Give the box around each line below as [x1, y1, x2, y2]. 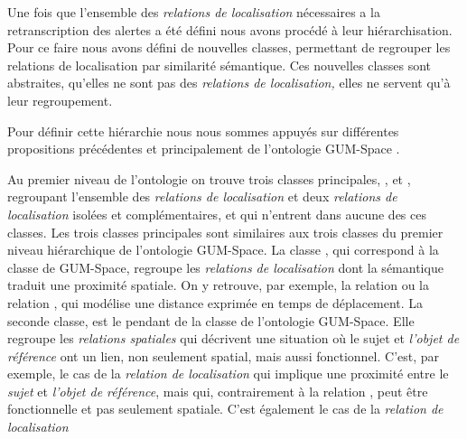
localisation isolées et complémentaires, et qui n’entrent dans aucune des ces [7, 204, 426, 223]
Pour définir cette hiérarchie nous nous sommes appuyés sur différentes [7, 121, 399, 140]
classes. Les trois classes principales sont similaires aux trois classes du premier [7, 222, 444, 241]
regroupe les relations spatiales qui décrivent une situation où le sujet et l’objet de [7, 329, 460, 348]
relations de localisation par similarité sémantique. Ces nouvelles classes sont [7, 55, 432, 74]
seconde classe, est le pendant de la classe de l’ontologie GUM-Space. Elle [7, 311, 415, 330]
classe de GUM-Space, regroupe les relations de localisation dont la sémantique [7, 257, 444, 276]
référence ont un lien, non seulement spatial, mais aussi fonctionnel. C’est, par [7, 346, 440, 365]
